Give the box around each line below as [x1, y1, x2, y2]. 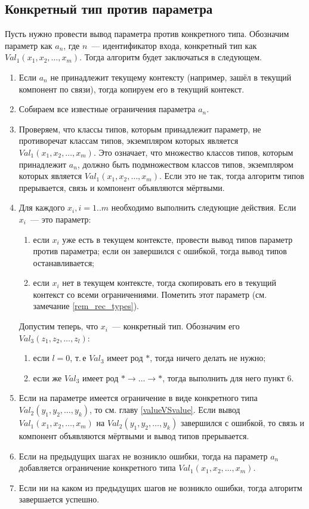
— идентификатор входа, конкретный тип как [91, 39, 257, 51]
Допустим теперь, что [18, 320, 98, 332]
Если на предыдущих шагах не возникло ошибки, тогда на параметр [18, 449, 268, 462]
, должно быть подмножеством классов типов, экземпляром [77, 158, 293, 170]
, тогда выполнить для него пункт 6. [162, 371, 294, 384]
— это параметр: [30, 212, 91, 225]
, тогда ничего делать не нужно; [150, 351, 266, 364]
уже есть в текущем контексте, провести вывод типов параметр [62, 233, 293, 245]
